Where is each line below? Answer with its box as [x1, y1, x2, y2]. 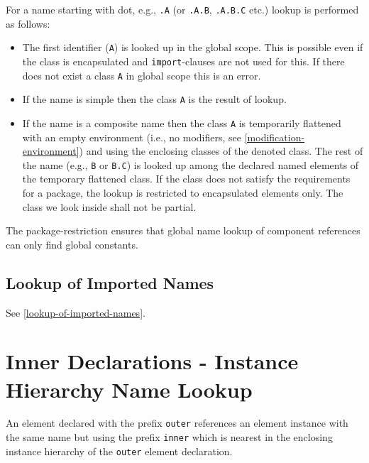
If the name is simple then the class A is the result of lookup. [22, 92, 287, 107]
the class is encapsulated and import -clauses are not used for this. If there [22, 53, 345, 68]
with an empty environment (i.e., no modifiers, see [22, 129, 242, 144]
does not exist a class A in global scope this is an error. [22, 67, 261, 82]
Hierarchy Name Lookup [6, 374, 253, 403]
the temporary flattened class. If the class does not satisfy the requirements [22, 171, 351, 186]
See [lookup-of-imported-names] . [6, 305, 145, 320]
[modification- [244, 129, 305, 144]
